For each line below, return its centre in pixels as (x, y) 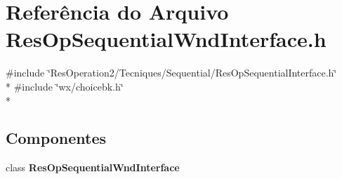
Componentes (56, 138)
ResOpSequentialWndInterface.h (166, 39)
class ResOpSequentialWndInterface (93, 167)
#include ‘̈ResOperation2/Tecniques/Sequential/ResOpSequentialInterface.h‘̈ (171, 73)
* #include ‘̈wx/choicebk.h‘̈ (65, 86)
